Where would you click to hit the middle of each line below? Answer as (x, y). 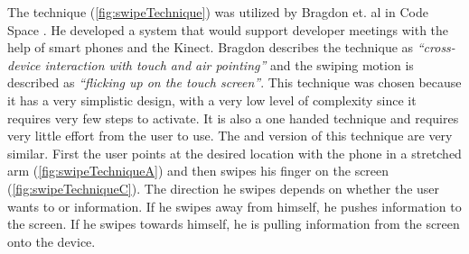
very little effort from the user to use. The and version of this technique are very (230, 136)
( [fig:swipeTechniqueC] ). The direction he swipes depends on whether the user (224, 188)
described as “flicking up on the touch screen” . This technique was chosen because (234, 82)
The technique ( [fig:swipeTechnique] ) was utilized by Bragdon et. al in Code (218, 12)
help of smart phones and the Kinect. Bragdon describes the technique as (211, 47)
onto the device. (52, 241)
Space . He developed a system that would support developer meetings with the (228, 29)
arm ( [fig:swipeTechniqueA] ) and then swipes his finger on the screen (198, 171)
